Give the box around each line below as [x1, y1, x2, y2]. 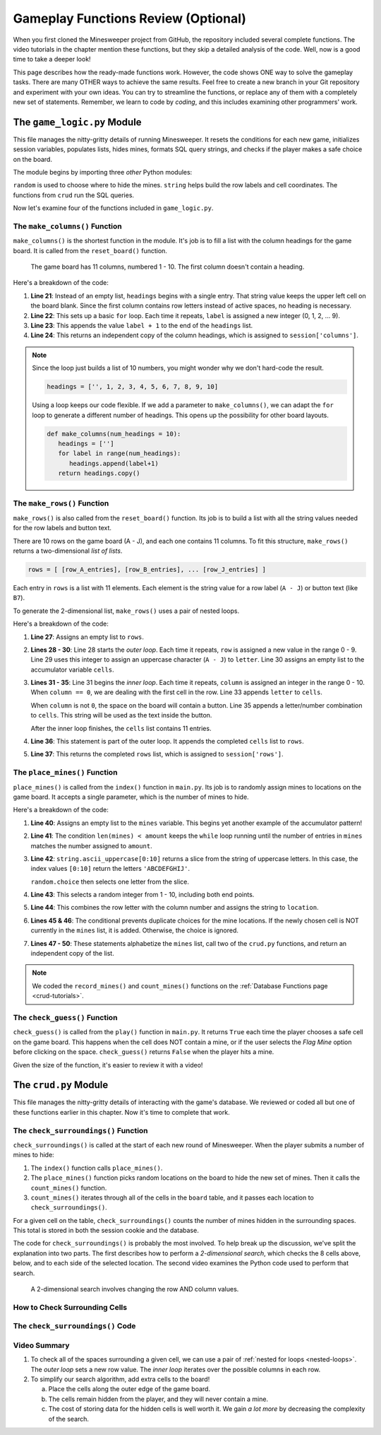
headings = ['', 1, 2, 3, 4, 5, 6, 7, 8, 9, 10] [47, 382, 219, 391]
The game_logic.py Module [13, 116, 142, 128]
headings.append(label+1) [69, 459, 159, 467]
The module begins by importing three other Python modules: [13, 168, 193, 176]
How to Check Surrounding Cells [13, 1302, 127, 1312]
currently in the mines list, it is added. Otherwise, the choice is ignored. [30, 926, 239, 935]
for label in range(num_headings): [57, 450, 181, 457]
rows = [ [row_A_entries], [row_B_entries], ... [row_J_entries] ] [28, 566, 267, 573]
